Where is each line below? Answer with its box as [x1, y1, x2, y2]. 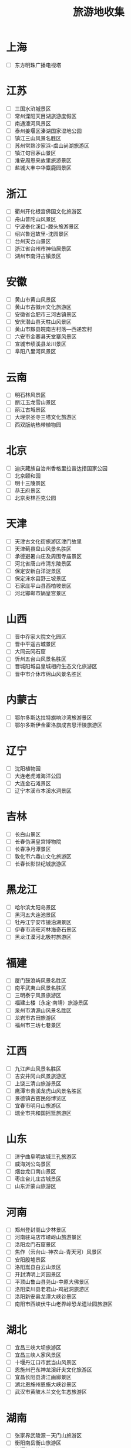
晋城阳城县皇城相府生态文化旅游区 [14, 663, 98, 670]
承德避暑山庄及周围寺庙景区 [14, 552, 82, 559]
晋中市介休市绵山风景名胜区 [14, 670, 82, 677]
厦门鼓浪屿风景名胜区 [14, 977, 66, 984]
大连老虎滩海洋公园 [14, 772, 62, 779]
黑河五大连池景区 [14, 911, 56, 919]
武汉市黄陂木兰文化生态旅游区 [14, 1388, 87, 1395]
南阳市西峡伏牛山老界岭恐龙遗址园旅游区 [14, 1300, 113, 1307]
